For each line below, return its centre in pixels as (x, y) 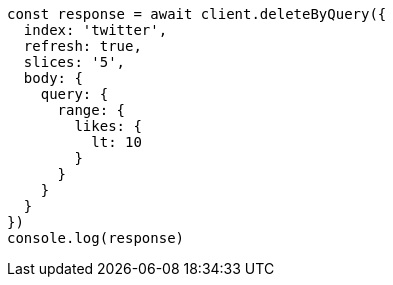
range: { (91, 110)
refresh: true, (82, 46)
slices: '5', (74, 62)
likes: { (108, 126)
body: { (53, 78)
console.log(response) (96, 238)
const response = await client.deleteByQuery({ (197, 14)
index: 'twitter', (95, 30)
